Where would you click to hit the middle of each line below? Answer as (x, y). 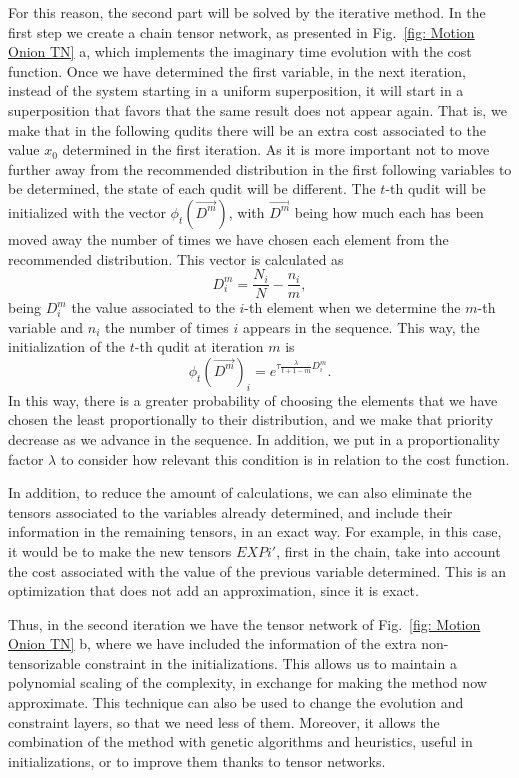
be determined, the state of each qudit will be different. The (192, 188)
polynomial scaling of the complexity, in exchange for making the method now (247, 682)
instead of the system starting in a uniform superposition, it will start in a (236, 90)
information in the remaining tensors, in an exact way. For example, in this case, (255, 531)
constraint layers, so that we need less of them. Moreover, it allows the (224, 721)
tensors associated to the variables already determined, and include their (230, 511)
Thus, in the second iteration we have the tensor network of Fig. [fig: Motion (244, 623)
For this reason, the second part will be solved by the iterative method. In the (247, 12)
